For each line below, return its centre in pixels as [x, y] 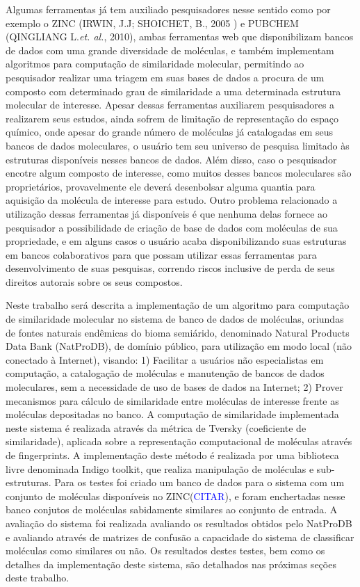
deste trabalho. [38, 578]
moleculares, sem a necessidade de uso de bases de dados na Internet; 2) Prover [174, 387]
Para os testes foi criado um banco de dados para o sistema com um [199, 482]
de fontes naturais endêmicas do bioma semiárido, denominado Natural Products [178, 332]
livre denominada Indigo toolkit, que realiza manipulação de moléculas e [160, 468]
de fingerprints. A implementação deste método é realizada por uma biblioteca [172, 455]
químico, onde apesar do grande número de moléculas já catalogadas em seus [170, 132]
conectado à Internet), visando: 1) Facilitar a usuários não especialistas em [165, 359]
